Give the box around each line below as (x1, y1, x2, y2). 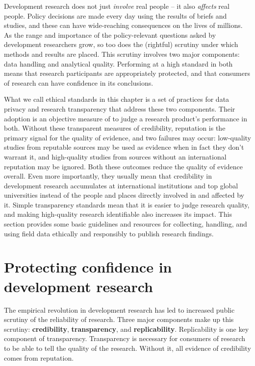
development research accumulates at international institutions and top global (4, 180, 238, 190)
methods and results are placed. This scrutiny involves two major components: (4, 48, 240, 59)
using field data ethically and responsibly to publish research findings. (4, 228, 214, 238)
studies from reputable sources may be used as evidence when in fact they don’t (4, 142, 244, 152)
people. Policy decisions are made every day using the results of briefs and (4, 10, 227, 21)
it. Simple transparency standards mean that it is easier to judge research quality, (4, 199, 250, 209)
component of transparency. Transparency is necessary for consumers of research (4, 333, 246, 343)
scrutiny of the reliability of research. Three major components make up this (4, 314, 234, 324)
